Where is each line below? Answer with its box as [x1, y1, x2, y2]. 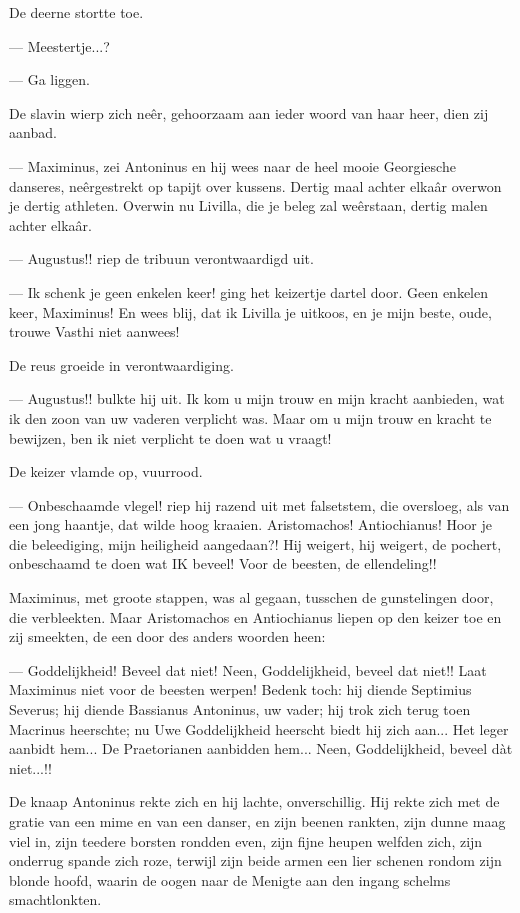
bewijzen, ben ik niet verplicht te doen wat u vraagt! [9, 427, 332, 448]
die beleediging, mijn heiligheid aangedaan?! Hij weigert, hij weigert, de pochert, [9, 533, 502, 554]
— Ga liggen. [9, 69, 90, 90]
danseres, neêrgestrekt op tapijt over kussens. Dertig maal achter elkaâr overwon [9, 175, 502, 196]
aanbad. [9, 122, 57, 143]
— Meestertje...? [9, 35, 110, 56]
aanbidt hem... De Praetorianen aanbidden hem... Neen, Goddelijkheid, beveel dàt [9, 738, 513, 759]
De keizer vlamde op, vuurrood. [9, 461, 203, 482]
